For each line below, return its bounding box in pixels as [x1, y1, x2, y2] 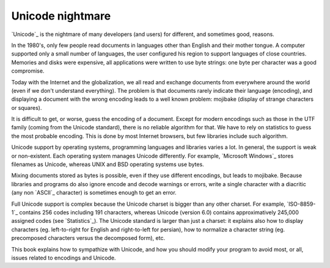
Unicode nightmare [11, 9, 111, 23]
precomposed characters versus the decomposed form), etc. [11, 234, 165, 242]
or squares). [11, 104, 42, 111]
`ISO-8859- [287, 200, 316, 208]
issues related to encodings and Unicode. [11, 254, 116, 261]
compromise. [11, 67, 45, 74]
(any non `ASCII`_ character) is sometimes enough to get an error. [11, 189, 177, 197]
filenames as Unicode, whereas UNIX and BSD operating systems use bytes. [11, 161, 204, 168]
